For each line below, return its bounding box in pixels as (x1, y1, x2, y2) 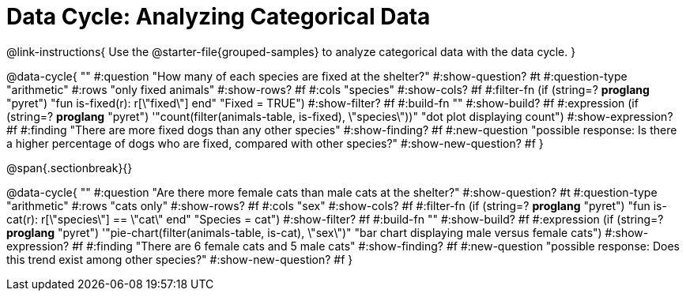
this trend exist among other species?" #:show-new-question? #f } (6, 252, 353, 266)
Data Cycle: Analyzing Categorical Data (6, 3, 431, 30)
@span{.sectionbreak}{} (6, 160, 133, 175)
